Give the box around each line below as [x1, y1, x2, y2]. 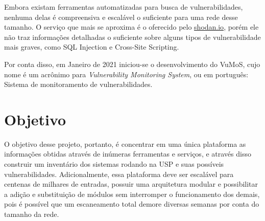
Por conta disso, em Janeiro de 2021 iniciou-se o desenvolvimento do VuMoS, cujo [4, 58, 260, 69]
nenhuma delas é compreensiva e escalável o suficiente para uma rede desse [4, 11, 238, 22]
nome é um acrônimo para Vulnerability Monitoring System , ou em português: [4, 69, 249, 79]
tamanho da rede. [4, 209, 59, 219]
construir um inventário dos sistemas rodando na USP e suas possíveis [4, 159, 224, 169]
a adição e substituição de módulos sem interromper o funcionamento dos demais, [4, 188, 260, 199]
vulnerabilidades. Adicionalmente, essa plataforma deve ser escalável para [4, 168, 234, 179]
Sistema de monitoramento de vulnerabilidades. [4, 79, 153, 90]
